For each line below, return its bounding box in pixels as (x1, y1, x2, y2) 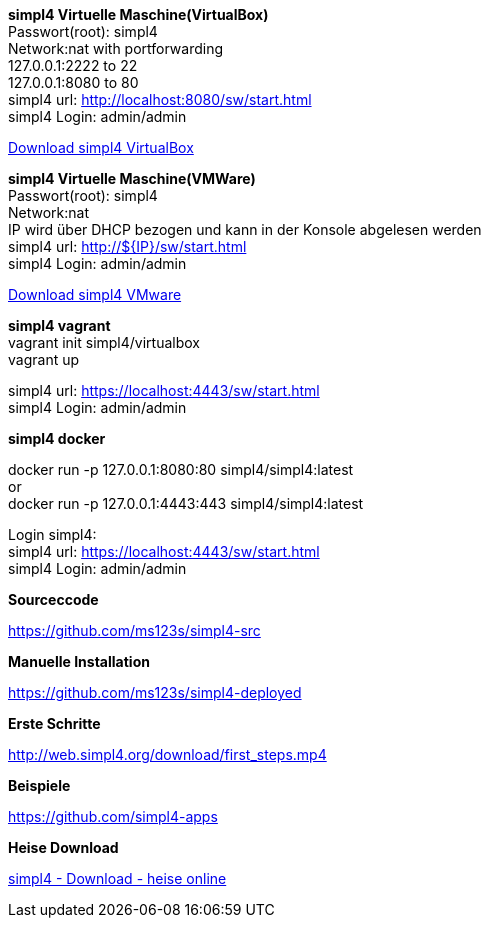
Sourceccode (8, 591, 99, 609)
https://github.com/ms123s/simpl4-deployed (8, 684, 302, 702)
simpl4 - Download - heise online (8, 870, 227, 888)
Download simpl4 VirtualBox (8, 139, 194, 157)
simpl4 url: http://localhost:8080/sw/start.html (8, 91, 312, 109)
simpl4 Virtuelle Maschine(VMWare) (8, 170, 256, 188)
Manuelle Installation (8, 653, 150, 671)
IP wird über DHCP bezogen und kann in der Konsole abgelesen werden (8, 221, 482, 239)
